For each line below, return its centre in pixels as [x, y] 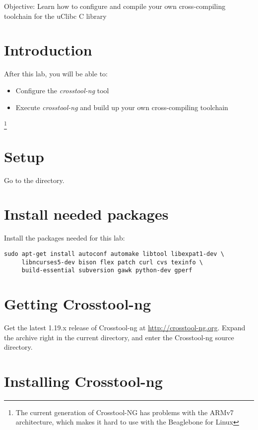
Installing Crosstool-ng [83, 381]
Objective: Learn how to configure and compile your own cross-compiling [115, 6]
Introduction [48, 50]
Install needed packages [86, 214]
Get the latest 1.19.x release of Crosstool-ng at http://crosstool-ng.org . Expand [125, 327]
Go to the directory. [34, 180]
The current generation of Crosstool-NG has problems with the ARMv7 [125, 412]
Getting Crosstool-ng [78, 304]
